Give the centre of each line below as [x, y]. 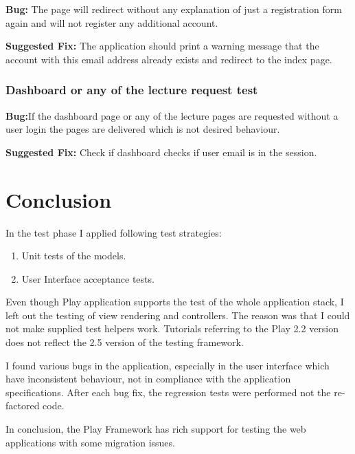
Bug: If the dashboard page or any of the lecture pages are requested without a [172, 115]
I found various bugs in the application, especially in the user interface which [168, 365]
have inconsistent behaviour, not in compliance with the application [148, 379]
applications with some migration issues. [90, 442]
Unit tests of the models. [74, 256]
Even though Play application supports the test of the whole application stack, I [175, 302]
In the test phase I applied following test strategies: [114, 232]
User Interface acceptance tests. [88, 278]
